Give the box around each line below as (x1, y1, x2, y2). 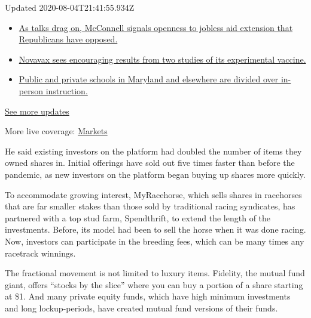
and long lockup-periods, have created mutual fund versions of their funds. (5, 301, 278, 314)
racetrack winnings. (5, 246, 76, 259)
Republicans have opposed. (19, 33, 118, 45)
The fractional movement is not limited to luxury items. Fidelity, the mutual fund (5, 267, 305, 279)
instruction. (45, 84, 88, 97)
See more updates (5, 104, 69, 117)
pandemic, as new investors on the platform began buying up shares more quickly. (5, 168, 306, 180)
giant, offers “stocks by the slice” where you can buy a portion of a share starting (5, 278, 303, 291)
